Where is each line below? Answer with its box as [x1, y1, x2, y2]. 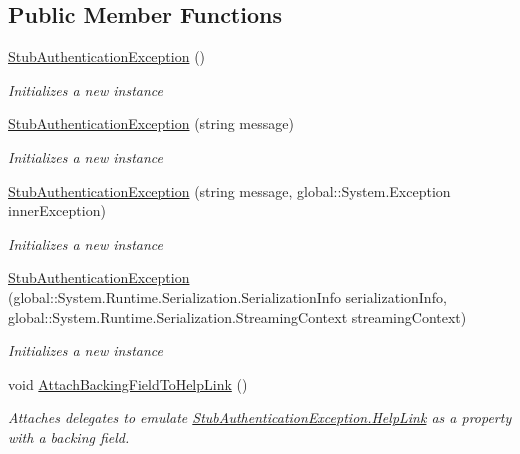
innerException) [8, 200, 106, 221]
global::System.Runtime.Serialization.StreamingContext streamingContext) [8, 306, 467, 327]
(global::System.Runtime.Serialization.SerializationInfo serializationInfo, [8, 286, 447, 307]
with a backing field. [8, 426, 130, 447]
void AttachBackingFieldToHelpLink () [8, 373, 248, 394]
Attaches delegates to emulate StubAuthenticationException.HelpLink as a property [8, 407, 512, 428]
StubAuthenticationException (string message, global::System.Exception [8, 180, 451, 201]
